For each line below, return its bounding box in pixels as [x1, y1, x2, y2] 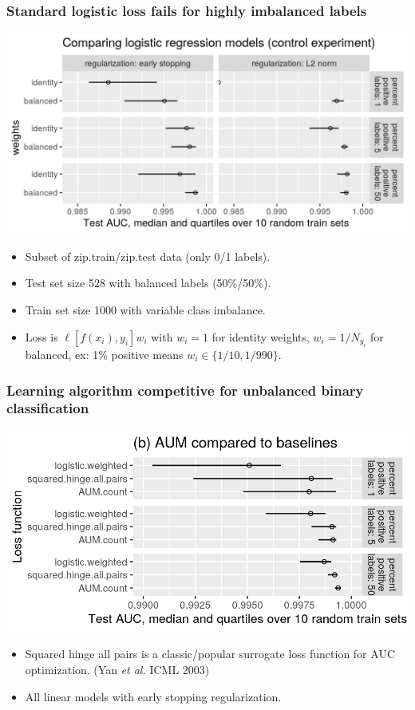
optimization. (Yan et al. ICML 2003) [25, 661, 210, 677]
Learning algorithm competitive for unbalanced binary [6, 380, 364, 400]
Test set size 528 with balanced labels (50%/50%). [25, 274, 271, 291]
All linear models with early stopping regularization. [25, 688, 282, 704]
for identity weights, [211, 328, 310, 345]
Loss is [25, 328, 58, 345]
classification [6, 398, 89, 418]
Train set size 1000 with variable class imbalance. [25, 302, 266, 318]
